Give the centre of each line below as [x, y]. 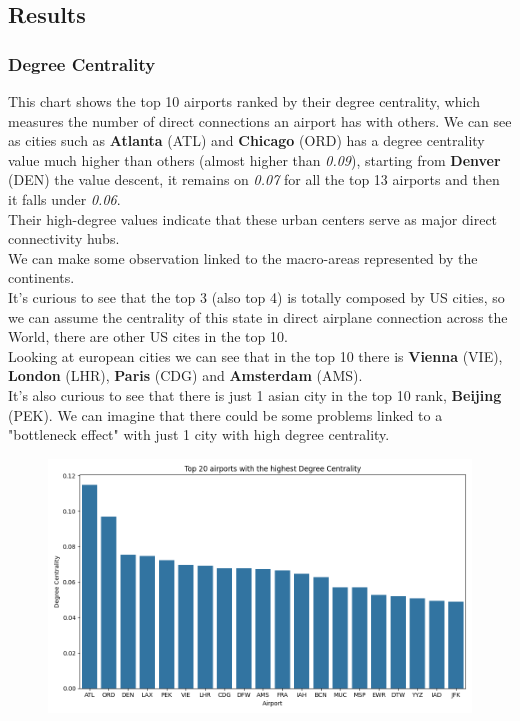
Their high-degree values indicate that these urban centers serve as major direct [253, 218]
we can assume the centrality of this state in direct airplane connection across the [258, 316]
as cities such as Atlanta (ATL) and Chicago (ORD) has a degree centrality [246, 140]
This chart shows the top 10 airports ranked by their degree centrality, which [244, 101]
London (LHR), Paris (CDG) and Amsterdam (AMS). [185, 375]
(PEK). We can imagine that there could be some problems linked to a [225, 414]
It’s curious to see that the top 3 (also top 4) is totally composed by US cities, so [256, 296]
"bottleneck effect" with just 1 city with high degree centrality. [199, 434]
